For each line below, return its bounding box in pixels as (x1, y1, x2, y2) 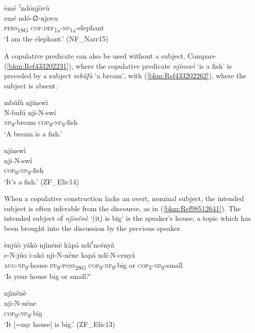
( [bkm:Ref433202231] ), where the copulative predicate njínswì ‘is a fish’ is (4, 60, 232, 71)
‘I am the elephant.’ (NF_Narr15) (4, 33, 109, 44)
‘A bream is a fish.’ (4, 128, 62, 138)
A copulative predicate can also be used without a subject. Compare (4, 50, 216, 61)
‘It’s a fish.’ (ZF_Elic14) (4, 176, 79, 186)
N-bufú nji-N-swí (4, 107, 56, 117)
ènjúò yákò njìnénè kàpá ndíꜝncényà (4, 240, 115, 250)
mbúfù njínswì (4, 97, 48, 108)
